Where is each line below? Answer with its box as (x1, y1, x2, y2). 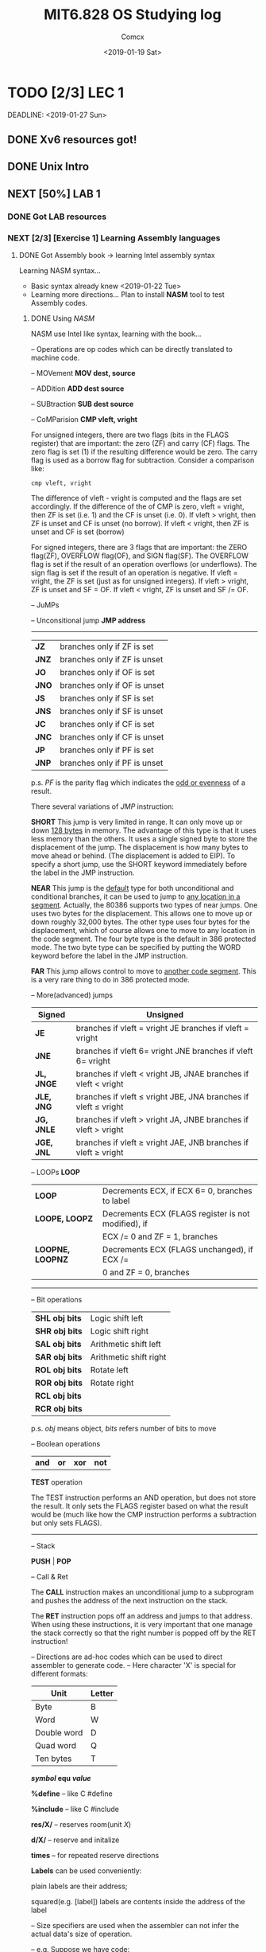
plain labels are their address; (30, 1881, 128, 1891)
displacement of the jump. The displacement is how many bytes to (30, 842, 249, 853)
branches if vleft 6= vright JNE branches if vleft (75, 1045, 253, 1056)
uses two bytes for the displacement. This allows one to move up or (30, 909, 253, 919)
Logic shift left (90, 1313, 144, 1324)
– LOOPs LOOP (30, 1168, 80, 1177)
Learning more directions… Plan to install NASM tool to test (30, 290, 226, 299)
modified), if (102, 1218, 148, 1229)
